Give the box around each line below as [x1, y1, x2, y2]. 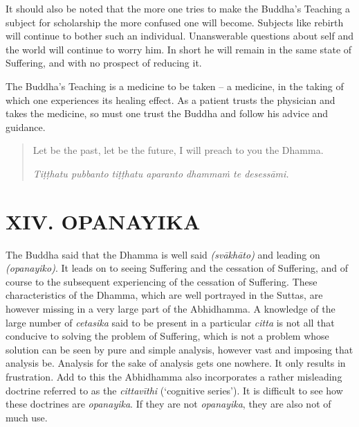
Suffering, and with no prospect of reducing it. [6, 55, 202, 70]
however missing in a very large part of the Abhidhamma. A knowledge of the [6, 302, 335, 316]
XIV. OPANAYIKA [6, 207, 201, 235]
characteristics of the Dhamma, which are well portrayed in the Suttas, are [6, 288, 323, 302]
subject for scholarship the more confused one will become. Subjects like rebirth [6, 15, 344, 29]
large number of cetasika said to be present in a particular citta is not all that [6, 315, 335, 329]
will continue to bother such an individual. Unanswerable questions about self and [6, 28, 353, 43]
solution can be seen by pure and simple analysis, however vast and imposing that [6, 342, 353, 356]
